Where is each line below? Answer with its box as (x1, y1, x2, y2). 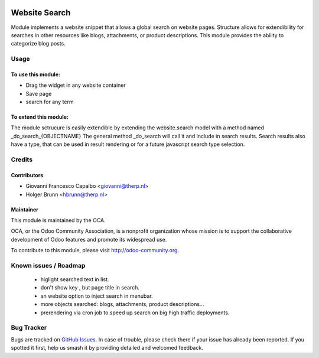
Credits (11, 155, 32, 164)
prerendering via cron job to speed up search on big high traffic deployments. (40, 309, 230, 316)
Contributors (11, 171, 44, 178)
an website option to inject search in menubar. (40, 292, 153, 300)
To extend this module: (11, 113, 69, 121)
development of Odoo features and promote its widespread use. (11, 236, 167, 243)
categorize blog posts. (11, 40, 66, 47)
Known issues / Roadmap (11, 261, 86, 269)
